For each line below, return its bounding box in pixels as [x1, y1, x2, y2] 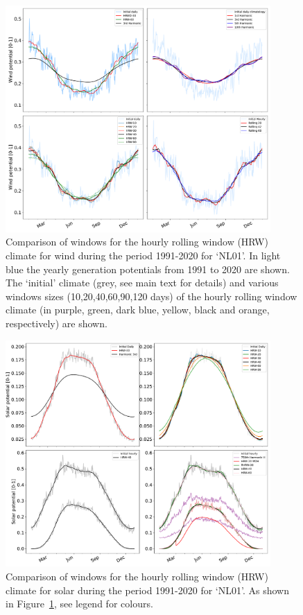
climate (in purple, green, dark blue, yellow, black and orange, [6, 302, 270, 317]
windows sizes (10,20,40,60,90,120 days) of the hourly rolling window [6, 288, 297, 303]
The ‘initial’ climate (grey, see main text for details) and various [6, 275, 279, 290]
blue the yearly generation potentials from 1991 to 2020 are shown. [6, 261, 290, 276]
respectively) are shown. [6, 315, 107, 330]
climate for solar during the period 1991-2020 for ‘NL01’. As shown [6, 582, 289, 597]
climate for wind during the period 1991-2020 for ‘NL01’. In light [6, 248, 281, 262]
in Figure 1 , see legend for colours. [6, 596, 153, 611]
